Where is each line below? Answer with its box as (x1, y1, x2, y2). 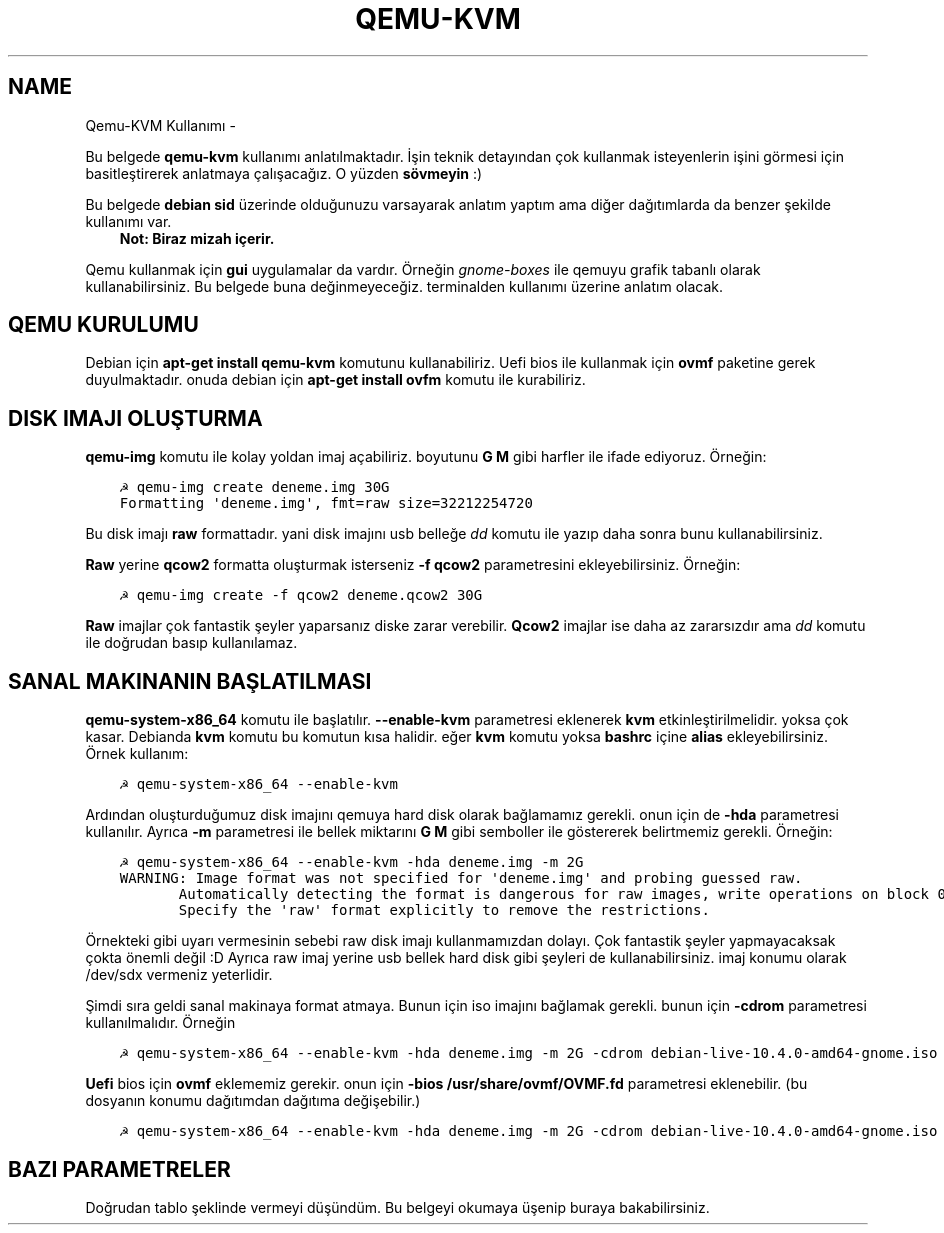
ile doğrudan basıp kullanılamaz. (85, 634, 298, 652)
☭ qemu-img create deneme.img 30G (119, 479, 390, 496)
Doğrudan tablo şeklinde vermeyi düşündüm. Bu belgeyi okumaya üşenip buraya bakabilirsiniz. (85, 1198, 710, 1216)
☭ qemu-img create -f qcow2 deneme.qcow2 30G (119, 587, 483, 604)
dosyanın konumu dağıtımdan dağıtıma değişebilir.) (85, 1092, 421, 1110)
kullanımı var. (85, 212, 172, 230)
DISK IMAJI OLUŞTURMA (8, 405, 263, 431)
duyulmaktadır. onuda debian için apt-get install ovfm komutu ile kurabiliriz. (85, 371, 586, 389)
